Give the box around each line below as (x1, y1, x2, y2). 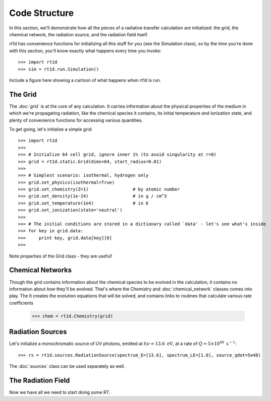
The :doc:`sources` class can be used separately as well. (9, 363, 125, 369)
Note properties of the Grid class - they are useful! (9, 253, 112, 259)
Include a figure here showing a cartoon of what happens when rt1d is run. (9, 77, 162, 83)
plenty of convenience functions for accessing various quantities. (9, 117, 143, 123)
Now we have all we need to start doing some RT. (9, 389, 110, 395)
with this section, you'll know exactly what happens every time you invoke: (9, 48, 162, 54)
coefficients (9, 300, 34, 306)
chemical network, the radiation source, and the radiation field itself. (9, 31, 149, 37)
